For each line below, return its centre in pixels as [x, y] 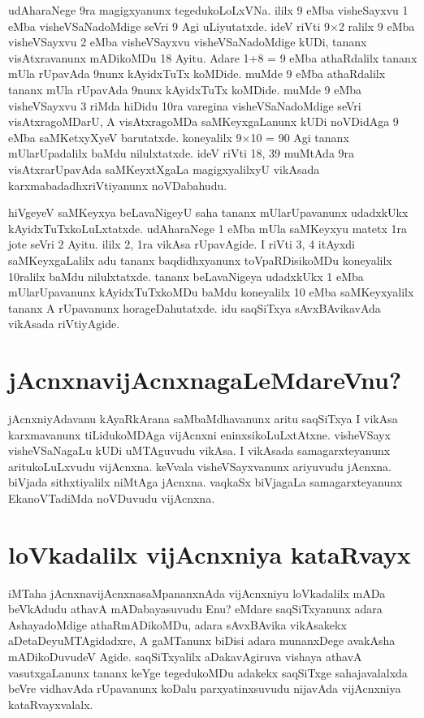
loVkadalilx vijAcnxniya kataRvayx [210, 554]
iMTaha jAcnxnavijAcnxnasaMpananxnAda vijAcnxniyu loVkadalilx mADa [197, 593]
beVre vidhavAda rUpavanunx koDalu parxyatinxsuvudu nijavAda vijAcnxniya [205, 688]
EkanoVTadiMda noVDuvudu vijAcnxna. [112, 497]
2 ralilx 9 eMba [376, 26]
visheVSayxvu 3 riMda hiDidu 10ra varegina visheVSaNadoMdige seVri [185, 105]
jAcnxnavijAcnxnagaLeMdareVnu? [205, 380]
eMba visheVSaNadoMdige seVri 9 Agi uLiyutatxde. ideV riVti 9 [169, 26]
